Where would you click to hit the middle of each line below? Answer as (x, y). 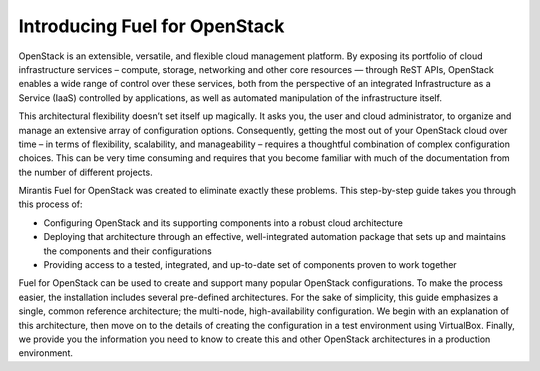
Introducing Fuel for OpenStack (151, 26)
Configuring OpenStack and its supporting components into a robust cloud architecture (223, 222)
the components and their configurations (127, 251)
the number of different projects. (86, 172)
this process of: (51, 204)
